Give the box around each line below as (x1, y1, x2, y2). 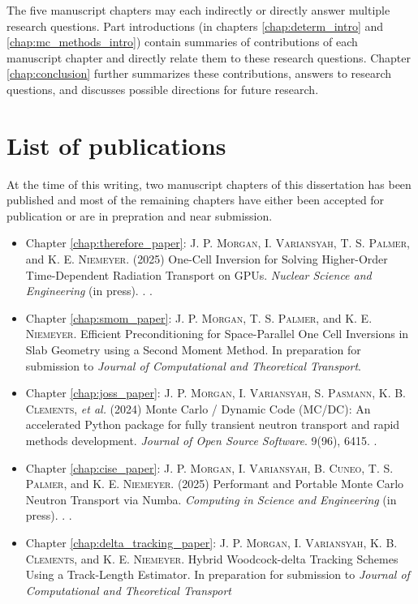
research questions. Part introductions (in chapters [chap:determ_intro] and (6, 17, 384, 34)
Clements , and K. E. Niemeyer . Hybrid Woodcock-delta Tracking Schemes (25, 550, 399, 567)
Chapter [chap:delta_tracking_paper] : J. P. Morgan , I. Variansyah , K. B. (25, 533, 398, 550)
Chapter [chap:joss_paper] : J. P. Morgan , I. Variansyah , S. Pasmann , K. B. (25, 384, 407, 401)
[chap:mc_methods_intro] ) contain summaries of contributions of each (6, 33, 358, 50)
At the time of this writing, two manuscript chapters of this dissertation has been (6, 175, 412, 192)
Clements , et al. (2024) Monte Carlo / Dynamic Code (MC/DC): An (25, 400, 371, 417)
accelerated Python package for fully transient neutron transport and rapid (25, 416, 400, 433)
